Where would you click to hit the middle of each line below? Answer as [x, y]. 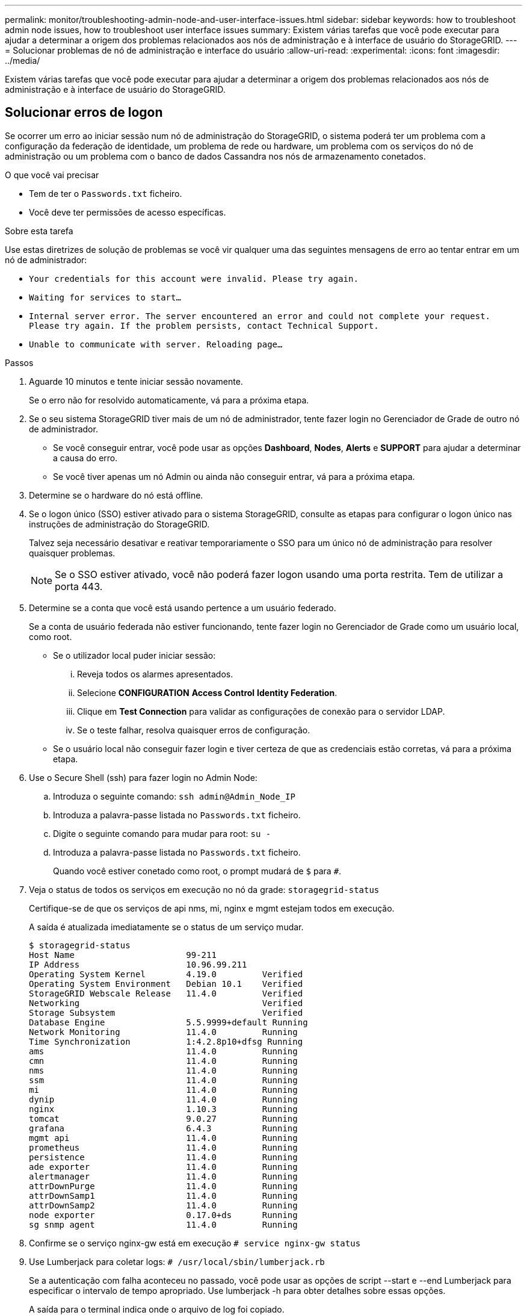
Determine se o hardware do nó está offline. [116, 495]
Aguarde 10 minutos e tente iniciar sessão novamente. [136, 381]
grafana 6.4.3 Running [163, 1128]
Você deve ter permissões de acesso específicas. [128, 212]
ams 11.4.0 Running [163, 1051]
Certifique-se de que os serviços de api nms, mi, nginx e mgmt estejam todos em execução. [212, 908]
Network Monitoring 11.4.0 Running [163, 1032]
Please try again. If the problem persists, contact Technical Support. [204, 325]
